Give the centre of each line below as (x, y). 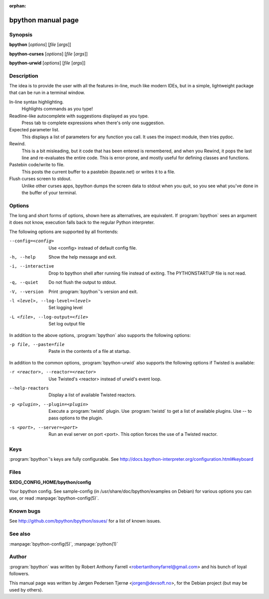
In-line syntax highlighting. (37, 102)
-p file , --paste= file (37, 344)
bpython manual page (44, 20)
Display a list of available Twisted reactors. (92, 395)
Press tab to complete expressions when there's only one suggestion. (93, 123)
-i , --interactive (32, 266)
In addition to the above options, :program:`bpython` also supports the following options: (100, 335)
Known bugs (25, 511)
